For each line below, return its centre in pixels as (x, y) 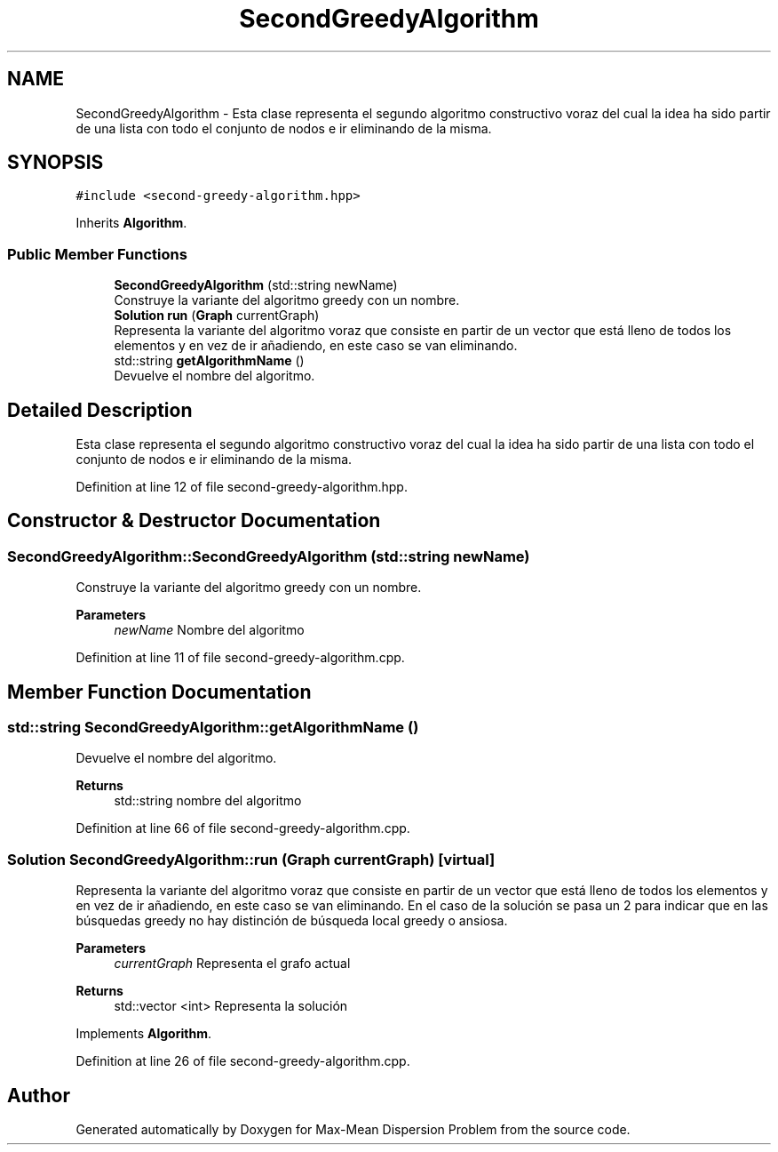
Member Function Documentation (159, 692)
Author (39, 1095)
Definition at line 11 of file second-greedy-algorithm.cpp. (240, 658)
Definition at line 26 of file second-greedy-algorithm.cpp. (243, 1061)
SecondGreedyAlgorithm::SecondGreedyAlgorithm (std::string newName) (269, 556)
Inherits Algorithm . (131, 223)
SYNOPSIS (56, 163)
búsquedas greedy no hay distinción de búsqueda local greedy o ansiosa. (292, 921)
